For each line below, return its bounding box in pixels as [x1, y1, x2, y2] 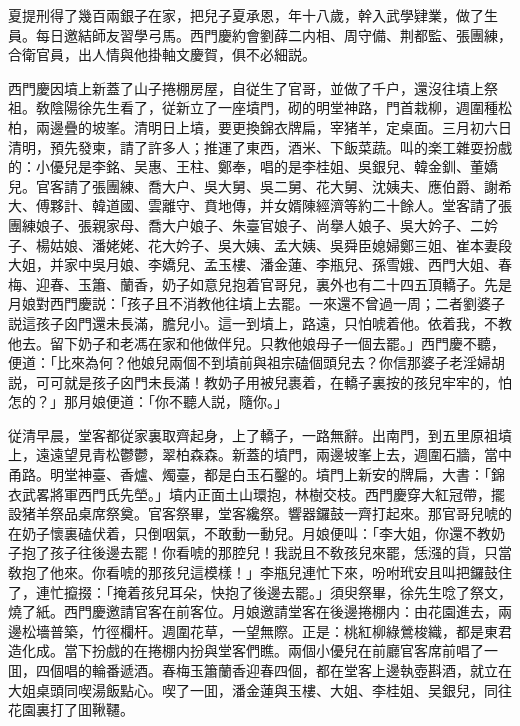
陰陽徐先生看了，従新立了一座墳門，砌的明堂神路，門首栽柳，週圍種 [49, 97, 498, 118]
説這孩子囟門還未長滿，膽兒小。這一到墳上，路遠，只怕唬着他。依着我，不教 [8, 312, 512, 333]
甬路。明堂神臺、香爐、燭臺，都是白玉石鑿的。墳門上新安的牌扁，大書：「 [8, 464, 491, 485]
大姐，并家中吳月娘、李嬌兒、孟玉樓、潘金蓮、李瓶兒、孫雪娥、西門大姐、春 [8, 254, 512, 275]
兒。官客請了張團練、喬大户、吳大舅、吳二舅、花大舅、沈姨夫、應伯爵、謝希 [8, 175, 512, 196]
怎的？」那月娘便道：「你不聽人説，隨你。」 [8, 391, 288, 412]
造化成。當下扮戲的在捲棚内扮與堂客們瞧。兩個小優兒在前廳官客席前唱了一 [8, 640, 498, 661]
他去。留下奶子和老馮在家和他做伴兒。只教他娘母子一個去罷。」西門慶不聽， [8, 332, 505, 353]
